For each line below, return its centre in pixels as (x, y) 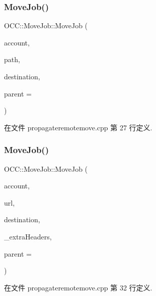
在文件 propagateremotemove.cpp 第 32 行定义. (78, 287)
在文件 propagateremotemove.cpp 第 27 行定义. (78, 127)
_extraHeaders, (28, 236)
